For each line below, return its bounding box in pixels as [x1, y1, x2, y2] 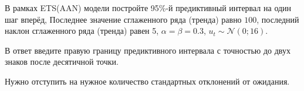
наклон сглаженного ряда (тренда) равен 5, [5, 24, 159, 37]
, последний [256, 13, 299, 25]
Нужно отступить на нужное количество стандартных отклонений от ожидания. [5, 75, 290, 87]
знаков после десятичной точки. [5, 55, 119, 68]
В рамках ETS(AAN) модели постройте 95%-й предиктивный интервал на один [5, 2, 292, 13]
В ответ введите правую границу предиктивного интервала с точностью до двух [5, 44, 291, 56]
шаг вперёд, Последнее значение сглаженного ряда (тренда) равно [5, 13, 242, 25]
